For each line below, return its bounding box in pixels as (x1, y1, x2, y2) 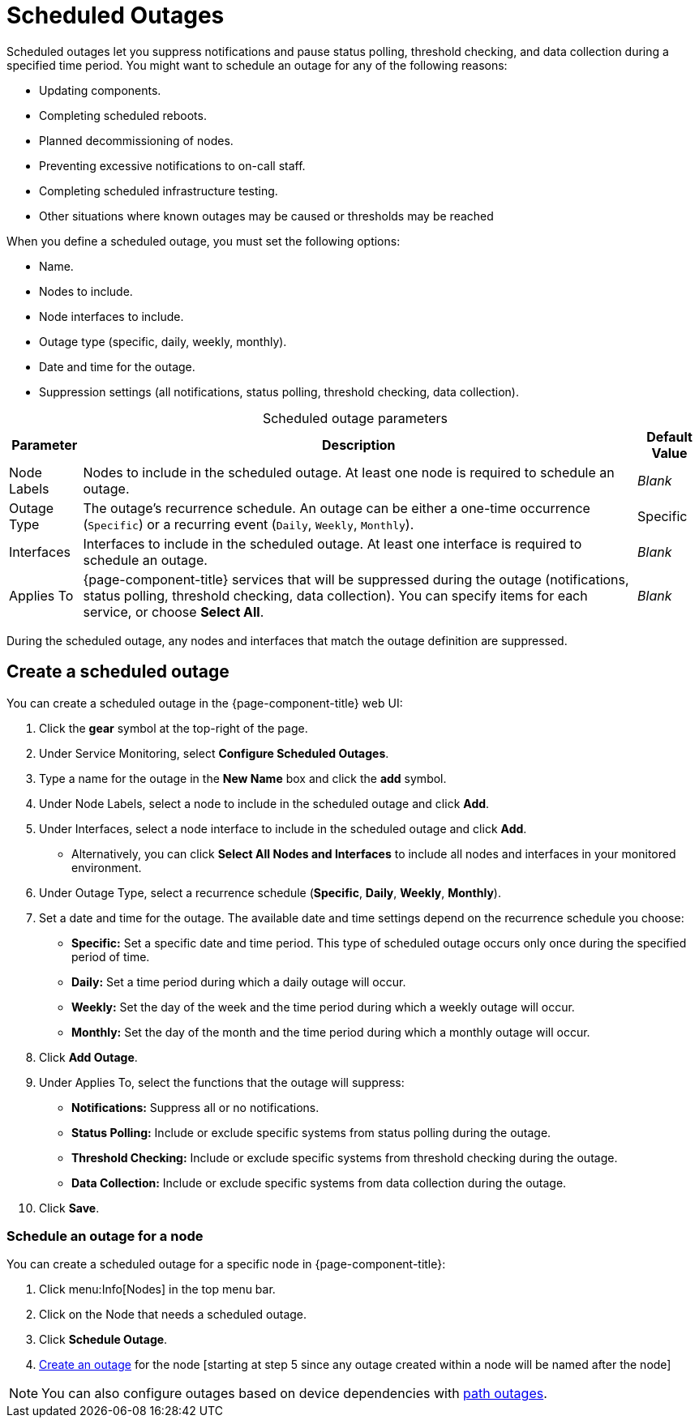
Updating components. (39, 83, 161, 97)
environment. (71, 860, 142, 874)
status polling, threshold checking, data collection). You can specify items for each (83, 587, 588, 604)
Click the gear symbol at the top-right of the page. (39, 721, 308, 735)
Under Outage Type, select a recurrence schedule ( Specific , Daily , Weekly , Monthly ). (39, 885, 501, 900)
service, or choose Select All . (83, 603, 264, 620)
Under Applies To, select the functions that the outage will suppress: (39, 1075, 405, 1089)
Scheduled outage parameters (262, 409, 448, 426)
